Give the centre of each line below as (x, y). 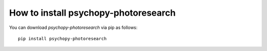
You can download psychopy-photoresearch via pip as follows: (73, 27)
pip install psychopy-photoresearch (62, 38)
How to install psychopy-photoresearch (92, 13)
